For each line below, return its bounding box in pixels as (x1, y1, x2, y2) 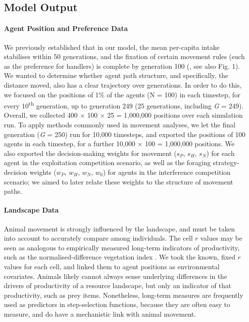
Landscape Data (4, 205, 59, 215)
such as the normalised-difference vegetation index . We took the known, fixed (4, 252, 235, 262)
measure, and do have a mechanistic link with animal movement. (4, 308, 196, 319)
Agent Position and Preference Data (4, 23, 128, 33)
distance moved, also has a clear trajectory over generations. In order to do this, (4, 79, 242, 90)
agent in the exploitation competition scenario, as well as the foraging (4, 157, 211, 168)
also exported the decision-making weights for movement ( (4, 148, 177, 158)
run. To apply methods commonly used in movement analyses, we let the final (4, 119, 235, 129)
